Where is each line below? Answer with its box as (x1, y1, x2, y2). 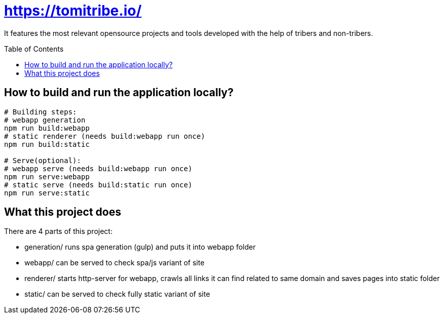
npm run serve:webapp (4, 172, 90, 181)
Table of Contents (4, 44, 64, 53)
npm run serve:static (4, 188, 90, 197)
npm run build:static (4, 140, 90, 148)
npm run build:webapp (4, 124, 90, 132)
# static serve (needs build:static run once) (4, 180, 192, 189)
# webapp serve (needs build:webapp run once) (4, 164, 192, 173)
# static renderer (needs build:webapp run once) (4, 132, 206, 140)
